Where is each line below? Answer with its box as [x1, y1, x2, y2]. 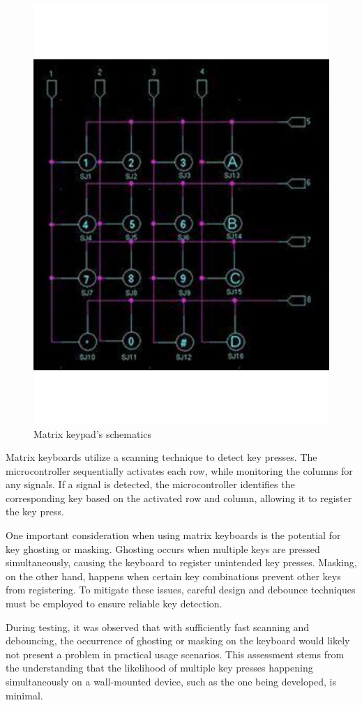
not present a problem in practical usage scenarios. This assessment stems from [6, 646, 345, 661]
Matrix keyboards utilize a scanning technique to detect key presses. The [6, 450, 317, 464]
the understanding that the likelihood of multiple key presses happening [6, 660, 313, 675]
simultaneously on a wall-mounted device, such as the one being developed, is [6, 674, 337, 689]
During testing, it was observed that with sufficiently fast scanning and [6, 619, 310, 634]
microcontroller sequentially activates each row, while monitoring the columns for [6, 463, 353, 478]
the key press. [6, 504, 64, 519]
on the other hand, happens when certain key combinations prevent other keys [6, 568, 341, 583]
